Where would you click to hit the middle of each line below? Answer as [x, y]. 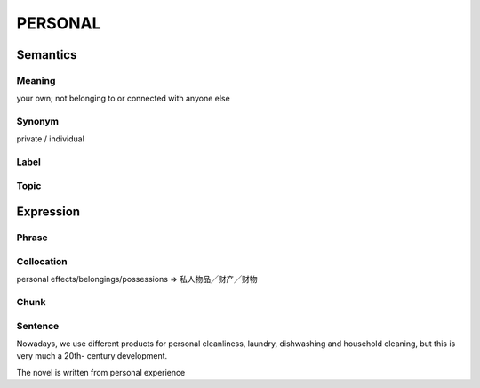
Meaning [36, 80]
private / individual [50, 139]
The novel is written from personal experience [101, 372]
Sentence [38, 326]
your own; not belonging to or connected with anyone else [123, 99]
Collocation [42, 261]
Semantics [47, 55]
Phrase [32, 238]
